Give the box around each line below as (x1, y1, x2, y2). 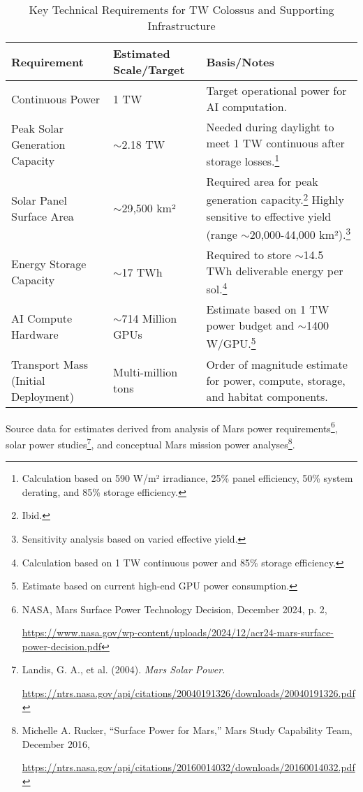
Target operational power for (206, 82, 347, 98)
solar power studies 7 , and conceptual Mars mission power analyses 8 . (6, 434, 295, 451)
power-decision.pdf (22, 638, 102, 653)
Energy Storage (11, 256, 87, 272)
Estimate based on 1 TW (206, 301, 329, 318)
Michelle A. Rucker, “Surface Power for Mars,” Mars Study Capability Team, (22, 723, 353, 738)
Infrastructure (147, 17, 216, 34)
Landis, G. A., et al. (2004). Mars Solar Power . (22, 662, 225, 677)
